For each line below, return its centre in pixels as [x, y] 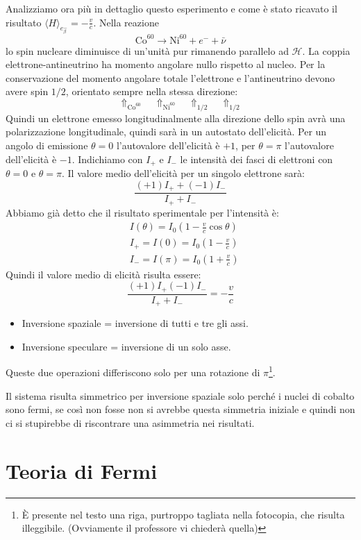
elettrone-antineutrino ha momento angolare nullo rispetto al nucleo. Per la [166, 64]
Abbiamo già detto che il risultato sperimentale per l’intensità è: [142, 212]
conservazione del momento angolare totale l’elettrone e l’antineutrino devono [170, 77]
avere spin [27, 91]
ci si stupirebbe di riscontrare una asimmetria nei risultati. [130, 422]
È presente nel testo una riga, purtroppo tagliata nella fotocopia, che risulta [183, 514]
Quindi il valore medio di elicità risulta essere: [103, 274]
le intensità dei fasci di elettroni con [257, 159]
